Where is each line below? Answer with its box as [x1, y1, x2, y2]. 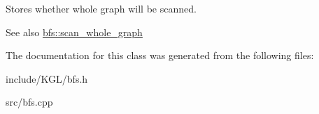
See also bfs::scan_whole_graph [6, 24, 143, 39]
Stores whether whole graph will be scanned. [6, 1, 197, 15]
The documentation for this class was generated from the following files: [6, 48, 314, 63]
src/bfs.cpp [6, 95, 53, 109]
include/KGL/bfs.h [6, 71, 88, 85]
